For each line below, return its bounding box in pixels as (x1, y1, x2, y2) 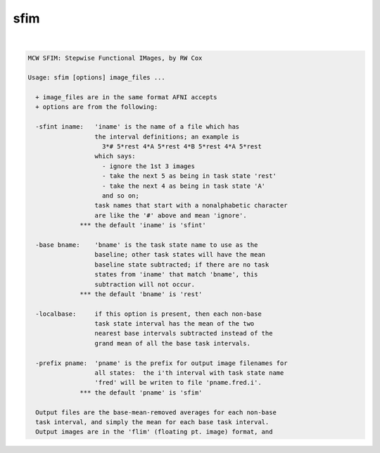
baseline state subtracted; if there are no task (94, 260, 270, 269)
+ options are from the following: (35, 103, 158, 111)
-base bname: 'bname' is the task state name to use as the (35, 241, 258, 249)
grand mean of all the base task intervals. (94, 339, 251, 347)
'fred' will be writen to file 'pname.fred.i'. (94, 378, 262, 387)
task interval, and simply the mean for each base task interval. (35, 418, 270, 426)
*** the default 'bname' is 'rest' (80, 290, 203, 298)
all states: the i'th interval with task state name (94, 369, 284, 377)
